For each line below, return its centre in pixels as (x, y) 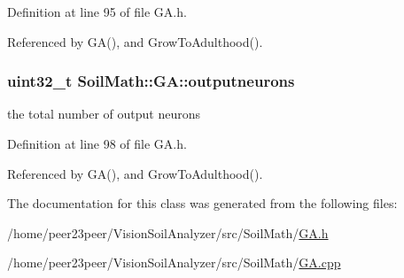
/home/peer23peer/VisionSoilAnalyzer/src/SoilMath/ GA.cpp (174, 263)
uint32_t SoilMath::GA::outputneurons (151, 81)
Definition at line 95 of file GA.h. (97, 12)
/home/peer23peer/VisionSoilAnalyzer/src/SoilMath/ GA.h (168, 232)
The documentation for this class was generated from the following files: (202, 203)
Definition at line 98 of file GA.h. (97, 143)
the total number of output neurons (104, 114)
